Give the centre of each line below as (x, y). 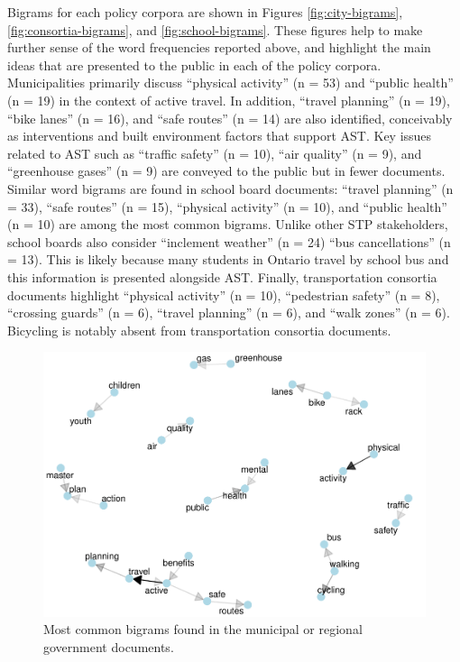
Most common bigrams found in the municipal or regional (203, 629)
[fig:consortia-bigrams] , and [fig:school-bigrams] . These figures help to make (215, 29)
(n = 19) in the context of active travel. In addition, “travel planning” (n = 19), (229, 100)
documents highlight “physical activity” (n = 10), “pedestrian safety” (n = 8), (224, 294)
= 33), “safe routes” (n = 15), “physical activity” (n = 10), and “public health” (227, 206)
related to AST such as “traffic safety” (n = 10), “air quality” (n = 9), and (215, 153)
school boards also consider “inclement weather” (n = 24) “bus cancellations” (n (229, 241)
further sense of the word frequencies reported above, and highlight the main (219, 47)
